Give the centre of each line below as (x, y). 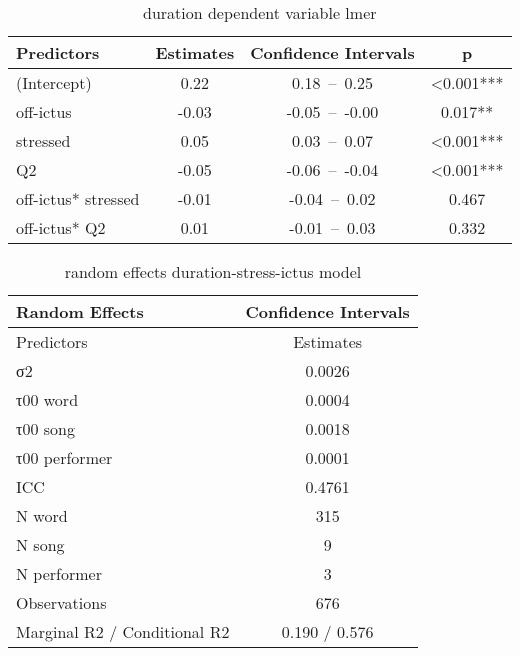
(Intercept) (54, 82)
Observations (61, 602)
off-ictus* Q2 (61, 227)
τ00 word (47, 399)
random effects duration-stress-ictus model (213, 271)
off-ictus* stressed (78, 198)
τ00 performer (64, 457)
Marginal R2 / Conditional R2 (123, 631)
